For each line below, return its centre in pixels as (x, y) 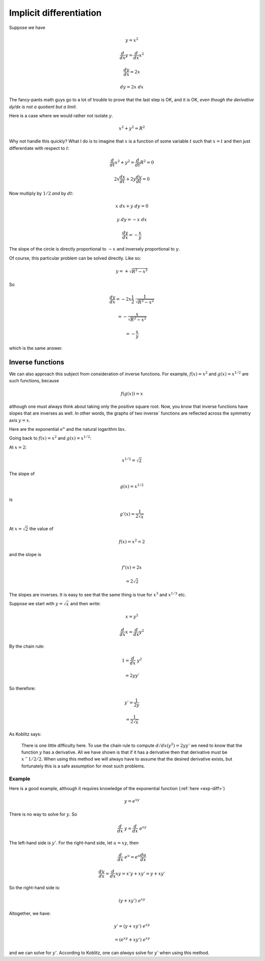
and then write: (85, 604)
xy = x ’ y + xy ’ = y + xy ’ (140, 874)
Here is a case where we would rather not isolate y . (61, 115)
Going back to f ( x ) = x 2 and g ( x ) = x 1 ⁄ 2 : (50, 438)
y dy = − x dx (132, 220)
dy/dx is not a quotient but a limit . (43, 107)
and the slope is (25, 555)
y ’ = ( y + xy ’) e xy (132, 926)
